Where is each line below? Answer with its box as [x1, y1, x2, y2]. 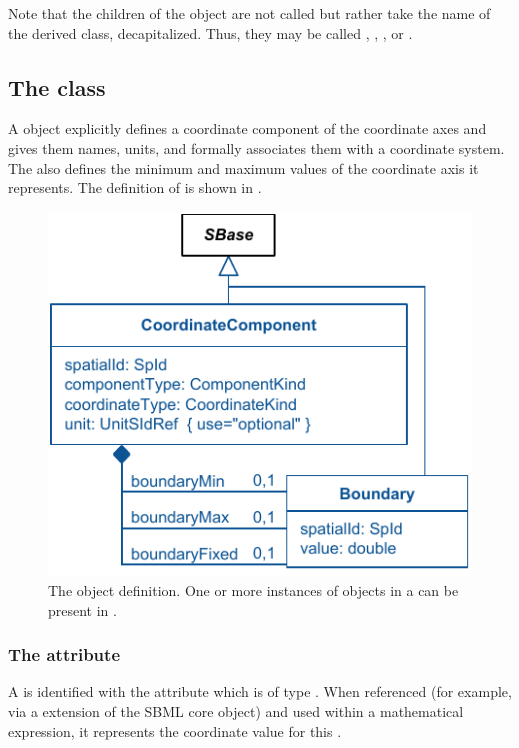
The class [8, 71, 106, 102]
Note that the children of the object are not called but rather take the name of [8, 3, 491, 23]
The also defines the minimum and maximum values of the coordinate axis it [8, 157, 479, 178]
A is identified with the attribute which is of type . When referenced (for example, [8, 681, 512, 702]
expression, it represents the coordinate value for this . [8, 720, 342, 741]
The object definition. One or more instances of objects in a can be [48, 580, 459, 601]
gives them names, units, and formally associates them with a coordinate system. [8, 137, 505, 158]
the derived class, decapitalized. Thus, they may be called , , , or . [8, 22, 413, 43]
